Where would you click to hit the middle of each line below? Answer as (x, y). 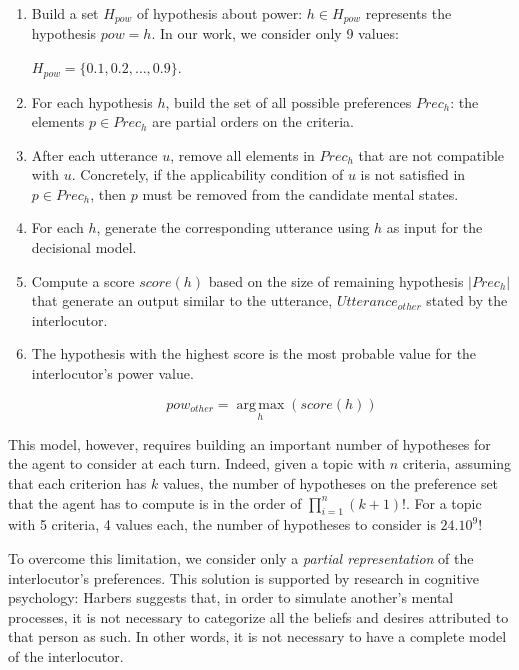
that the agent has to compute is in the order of (155, 502)
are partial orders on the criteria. (253, 121)
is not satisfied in (413, 174)
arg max (260, 404)
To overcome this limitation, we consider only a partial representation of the (241, 558)
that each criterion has (77, 483)
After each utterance (94, 154)
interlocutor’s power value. (112, 373)
